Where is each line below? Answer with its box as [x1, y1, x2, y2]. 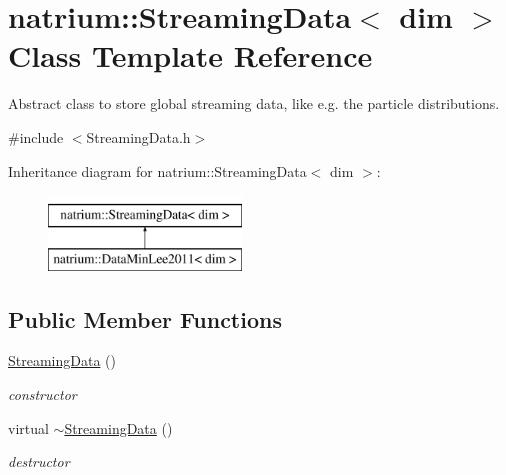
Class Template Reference [8, 35, 373, 76]
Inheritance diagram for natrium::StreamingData [8, 160, 307, 181]
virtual [8, 417, 49, 438]
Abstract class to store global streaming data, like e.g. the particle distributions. [8, 93, 500, 114]
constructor [8, 384, 77, 405]
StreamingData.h [86, 126, 191, 147]
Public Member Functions [8, 303, 282, 334]
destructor [8, 451, 70, 472]
